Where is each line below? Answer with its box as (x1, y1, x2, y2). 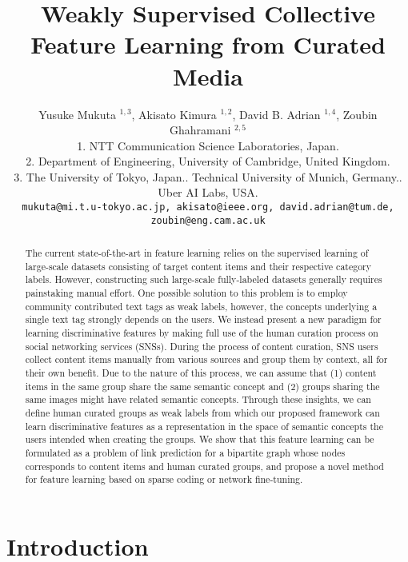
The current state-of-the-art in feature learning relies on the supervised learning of (25, 246, 369, 260)
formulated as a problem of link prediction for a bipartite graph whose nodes (25, 446, 346, 460)
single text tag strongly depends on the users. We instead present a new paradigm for (25, 313, 382, 326)
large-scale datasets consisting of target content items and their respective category (25, 259, 372, 273)
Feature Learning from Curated (30, 28, 386, 61)
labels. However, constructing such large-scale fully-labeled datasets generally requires (25, 273, 382, 286)
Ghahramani (169, 122, 231, 138)
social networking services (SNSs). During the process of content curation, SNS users (25, 339, 378, 353)
